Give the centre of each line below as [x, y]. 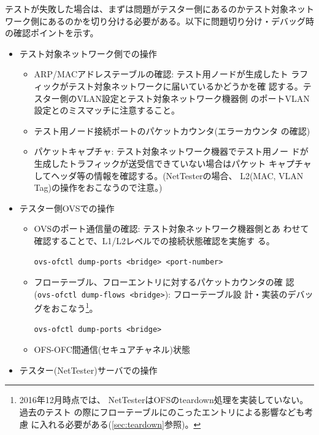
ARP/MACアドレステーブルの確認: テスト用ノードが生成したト [161, 74]
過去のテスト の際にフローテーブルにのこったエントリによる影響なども [162, 411]
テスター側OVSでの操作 [67, 208]
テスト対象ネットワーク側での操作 [88, 53]
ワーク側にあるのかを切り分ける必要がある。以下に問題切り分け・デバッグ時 [159, 21]
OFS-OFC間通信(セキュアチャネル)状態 [112, 349]
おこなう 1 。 [75, 307]
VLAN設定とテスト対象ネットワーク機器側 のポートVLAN [193, 98]
